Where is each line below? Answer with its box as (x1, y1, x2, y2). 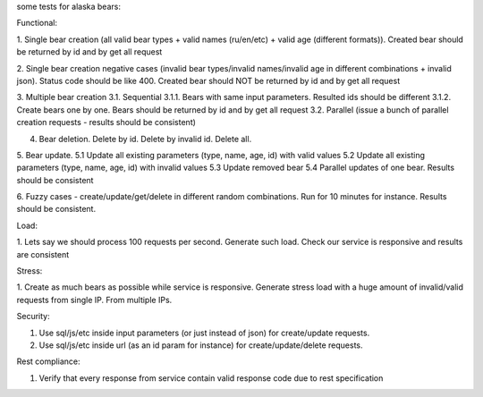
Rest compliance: (16, 356, 80, 367)
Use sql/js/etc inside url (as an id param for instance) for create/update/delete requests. (38, 340, 363, 351)
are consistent (16, 249, 70, 259)
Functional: (16, 18, 58, 29)
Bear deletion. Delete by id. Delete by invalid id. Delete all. (38, 133, 252, 144)
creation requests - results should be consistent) (16, 117, 197, 128)
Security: (16, 311, 50, 322)
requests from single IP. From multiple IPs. (16, 294, 173, 305)
